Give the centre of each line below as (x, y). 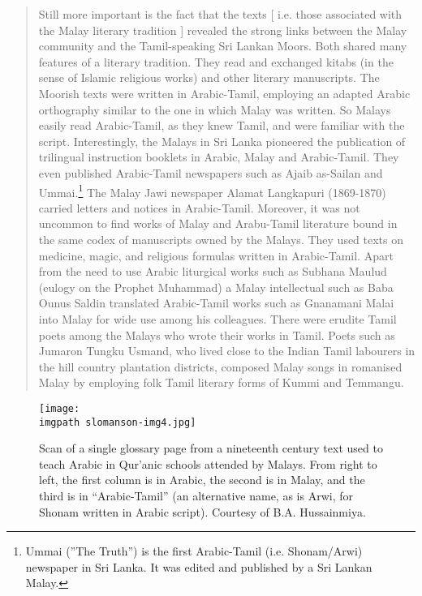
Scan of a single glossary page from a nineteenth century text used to (211, 448)
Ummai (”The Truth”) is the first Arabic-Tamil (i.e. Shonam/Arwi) (194, 551)
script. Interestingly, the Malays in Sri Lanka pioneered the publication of (222, 141)
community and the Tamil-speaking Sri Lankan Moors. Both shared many (223, 46)
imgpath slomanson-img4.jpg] (118, 422)
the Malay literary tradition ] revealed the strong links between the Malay (223, 30)
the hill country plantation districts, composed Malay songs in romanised (220, 366)
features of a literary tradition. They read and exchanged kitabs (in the (216, 61)
